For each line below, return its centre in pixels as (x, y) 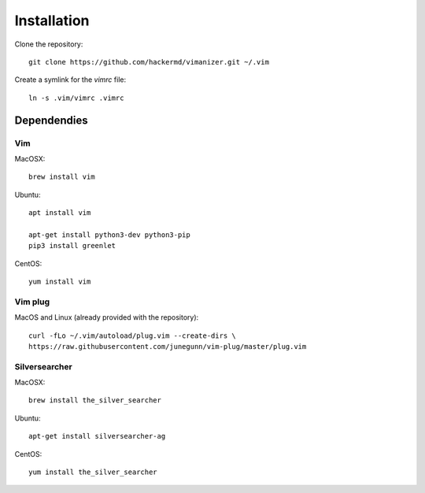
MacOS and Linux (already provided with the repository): (107, 317)
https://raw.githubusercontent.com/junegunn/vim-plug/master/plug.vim (168, 346)
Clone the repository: (49, 44)
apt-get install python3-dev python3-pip (109, 235)
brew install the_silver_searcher (95, 400)
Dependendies (51, 120)
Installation (52, 20)
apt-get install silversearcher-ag (97, 436)
